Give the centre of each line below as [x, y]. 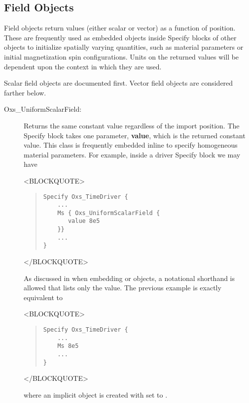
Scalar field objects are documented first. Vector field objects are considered [119, 83]
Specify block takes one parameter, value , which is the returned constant [135, 135]
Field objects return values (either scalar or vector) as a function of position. [120, 28]
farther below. [25, 92]
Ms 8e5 [68, 346]
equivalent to [43, 297]
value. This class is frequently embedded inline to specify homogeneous [131, 145]
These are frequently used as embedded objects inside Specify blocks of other [120, 37]
